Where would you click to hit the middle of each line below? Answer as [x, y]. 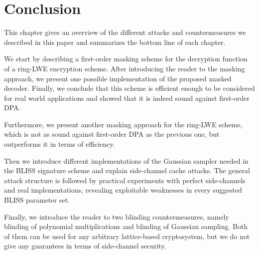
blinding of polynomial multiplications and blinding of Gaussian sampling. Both [126, 226]
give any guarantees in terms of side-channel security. [85, 246]
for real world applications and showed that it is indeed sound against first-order [127, 98]
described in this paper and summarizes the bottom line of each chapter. [115, 42]
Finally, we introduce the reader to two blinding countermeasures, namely [117, 216]
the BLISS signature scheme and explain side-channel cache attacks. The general [127, 170]
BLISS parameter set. [37, 200]
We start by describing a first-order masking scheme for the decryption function [126, 59]
